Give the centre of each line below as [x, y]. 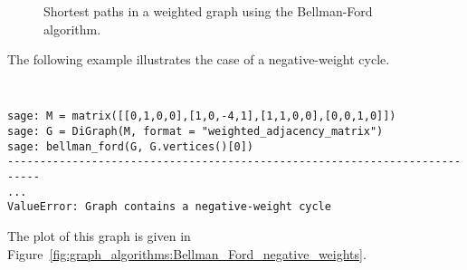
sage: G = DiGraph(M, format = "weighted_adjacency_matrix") [195, 132]
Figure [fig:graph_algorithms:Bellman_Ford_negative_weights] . [187, 253]
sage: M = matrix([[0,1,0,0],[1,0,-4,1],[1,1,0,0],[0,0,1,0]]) [202, 116]
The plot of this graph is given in [99, 236]
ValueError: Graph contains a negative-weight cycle [169, 207]
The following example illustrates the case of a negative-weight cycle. [199, 59]
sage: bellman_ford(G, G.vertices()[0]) [131, 146]
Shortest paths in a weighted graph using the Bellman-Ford [208, 11]
